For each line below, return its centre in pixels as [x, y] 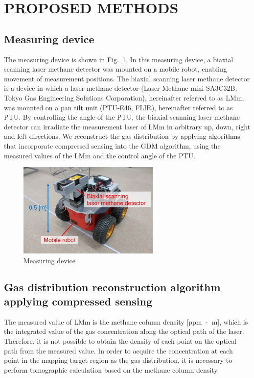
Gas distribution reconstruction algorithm [112, 287]
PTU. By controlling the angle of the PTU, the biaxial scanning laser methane [122, 117]
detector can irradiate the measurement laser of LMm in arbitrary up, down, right [127, 126]
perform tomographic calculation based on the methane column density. [112, 369]
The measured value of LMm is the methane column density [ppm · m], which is [126, 321]
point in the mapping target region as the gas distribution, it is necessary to [118, 360]
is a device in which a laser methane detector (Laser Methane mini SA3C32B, [121, 88]
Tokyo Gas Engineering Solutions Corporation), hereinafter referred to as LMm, [124, 97]
